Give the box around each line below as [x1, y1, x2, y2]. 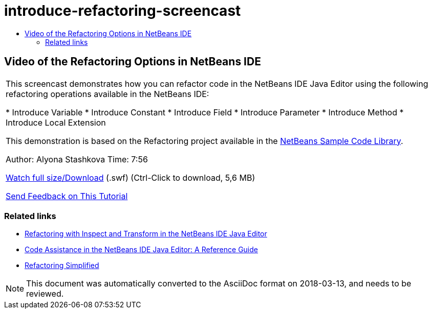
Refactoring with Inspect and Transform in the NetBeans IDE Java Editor [25, 229, 267, 238]
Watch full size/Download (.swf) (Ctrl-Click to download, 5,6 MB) [6, 172, 255, 183]
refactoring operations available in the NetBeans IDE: [6, 88, 209, 99]
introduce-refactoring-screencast [4, 2, 241, 19]
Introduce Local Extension [6, 117, 106, 128]
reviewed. [26, 288, 64, 299]
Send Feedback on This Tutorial [6, 190, 128, 201]
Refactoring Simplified [25, 261, 99, 270]
